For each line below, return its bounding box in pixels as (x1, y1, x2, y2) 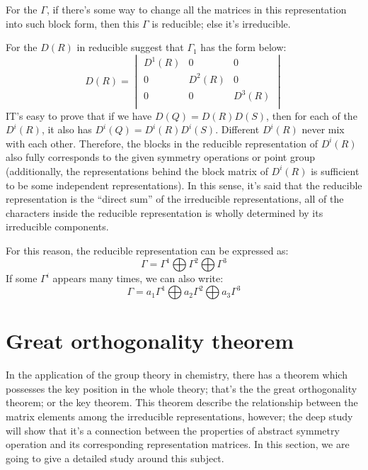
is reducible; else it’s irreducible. (151, 16, 291, 30)
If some (6, 271, 38, 286)
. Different (215, 122, 260, 137)
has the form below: (200, 40, 287, 55)
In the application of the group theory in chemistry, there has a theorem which (6, 367, 347, 382)
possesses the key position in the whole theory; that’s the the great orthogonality (6, 381, 357, 396)
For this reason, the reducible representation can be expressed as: (6, 242, 289, 257)
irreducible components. (6, 219, 109, 234)
